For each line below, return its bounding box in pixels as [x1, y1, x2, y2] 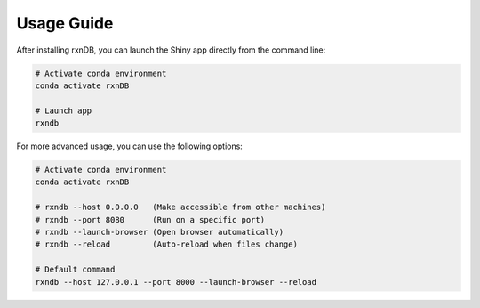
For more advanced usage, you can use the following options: [16, 141, 244, 151]
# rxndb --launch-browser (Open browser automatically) [35, 227, 284, 238]
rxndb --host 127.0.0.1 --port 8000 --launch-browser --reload [35, 277, 317, 287]
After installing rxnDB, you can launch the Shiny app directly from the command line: [16, 45, 326, 55]
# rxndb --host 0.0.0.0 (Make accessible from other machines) [35, 202, 326, 213]
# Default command [35, 264, 116, 275]
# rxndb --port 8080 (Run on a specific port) [35, 215, 266, 224]
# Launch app [35, 105, 92, 116]
